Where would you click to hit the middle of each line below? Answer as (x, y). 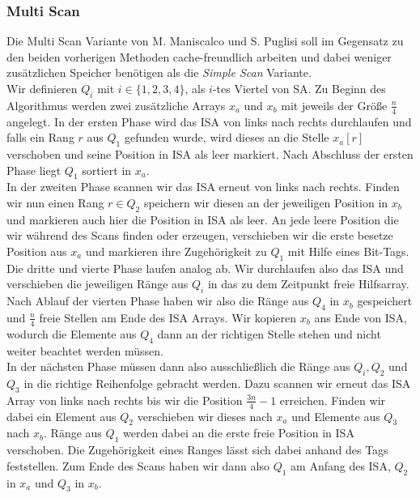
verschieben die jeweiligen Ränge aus (98, 284)
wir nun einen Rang (55, 202)
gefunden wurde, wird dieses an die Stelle (227, 137)
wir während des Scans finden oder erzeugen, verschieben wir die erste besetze (200, 235)
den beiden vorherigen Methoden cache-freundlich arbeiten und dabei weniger (199, 56)
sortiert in (107, 170)
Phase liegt (34, 170)
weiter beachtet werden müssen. (85, 350)
